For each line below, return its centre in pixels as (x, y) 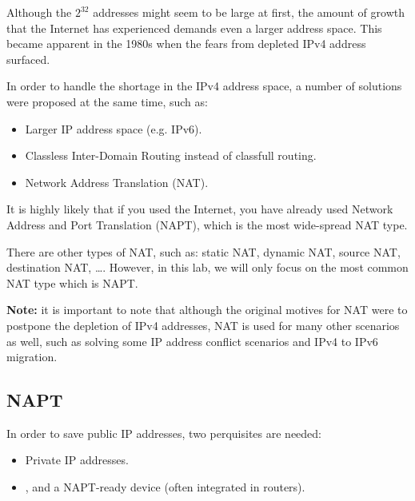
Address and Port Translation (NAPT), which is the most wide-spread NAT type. (207, 224)
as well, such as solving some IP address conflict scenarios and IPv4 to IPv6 (192, 341)
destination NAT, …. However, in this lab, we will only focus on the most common (207, 267)
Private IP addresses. (77, 460)
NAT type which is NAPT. (72, 282)
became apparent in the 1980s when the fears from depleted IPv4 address (186, 44)
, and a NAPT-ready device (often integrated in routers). (165, 487)
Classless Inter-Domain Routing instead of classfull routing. (171, 155)
